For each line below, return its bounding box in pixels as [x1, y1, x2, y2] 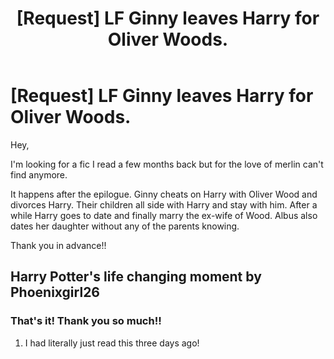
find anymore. [10, 168, 68, 181]
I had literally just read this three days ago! [24, 337, 200, 349]
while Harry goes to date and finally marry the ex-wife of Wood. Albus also [10, 209, 318, 221]
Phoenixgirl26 [10, 284, 100, 301]
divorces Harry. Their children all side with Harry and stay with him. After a [10, 198, 318, 211]
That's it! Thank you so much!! [10, 314, 162, 328]
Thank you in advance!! [10, 239, 107, 251]
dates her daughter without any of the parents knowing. [10, 220, 240, 232]
